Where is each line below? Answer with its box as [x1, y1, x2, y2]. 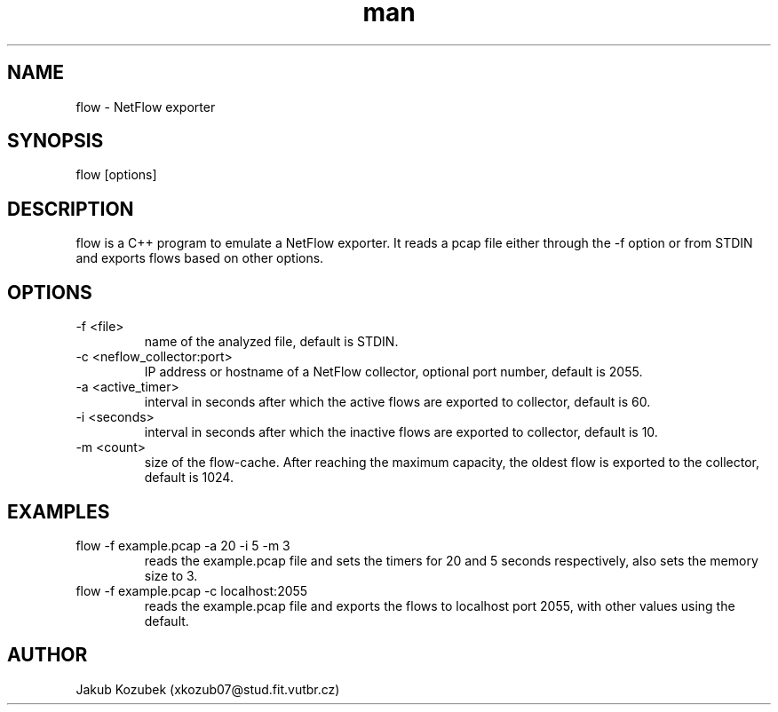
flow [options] [75, 167, 157, 183]
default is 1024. [144, 470, 234, 486]
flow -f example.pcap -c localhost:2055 [75, 582, 308, 598]
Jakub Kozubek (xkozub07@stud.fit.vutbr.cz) [75, 681, 340, 697]
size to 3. [144, 567, 198, 583]
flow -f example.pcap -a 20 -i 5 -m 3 [75, 537, 290, 553]
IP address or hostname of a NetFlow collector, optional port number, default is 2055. [144, 364, 643, 380]
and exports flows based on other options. [75, 250, 324, 266]
